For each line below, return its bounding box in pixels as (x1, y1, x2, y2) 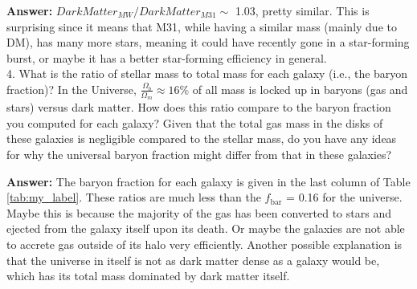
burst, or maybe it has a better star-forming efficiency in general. (6, 49, 327, 66)
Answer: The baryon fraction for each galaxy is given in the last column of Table (6, 173, 411, 189)
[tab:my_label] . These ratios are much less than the (6, 189, 261, 206)
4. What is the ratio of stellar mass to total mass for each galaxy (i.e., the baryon (6, 65, 408, 82)
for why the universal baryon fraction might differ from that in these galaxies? (6, 145, 392, 162)
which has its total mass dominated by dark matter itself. (6, 267, 290, 284)
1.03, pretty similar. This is (235, 2, 370, 18)
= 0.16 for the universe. (286, 189, 403, 206)
